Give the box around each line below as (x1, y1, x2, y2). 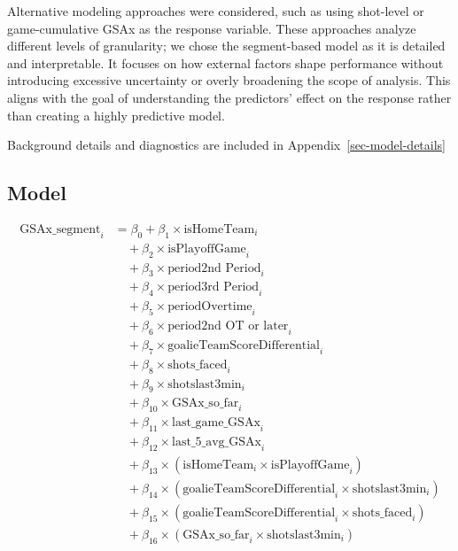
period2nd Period (167, 261, 261, 275)
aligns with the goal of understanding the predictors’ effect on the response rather (7, 88, 452, 106)
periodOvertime (167, 300, 252, 314)
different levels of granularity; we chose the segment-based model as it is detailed (7, 36, 446, 55)
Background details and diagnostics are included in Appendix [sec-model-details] (7, 136, 446, 154)
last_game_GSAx (172, 416, 260, 430)
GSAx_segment (19, 222, 101, 236)
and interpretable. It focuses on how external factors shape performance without (7, 53, 444, 72)
